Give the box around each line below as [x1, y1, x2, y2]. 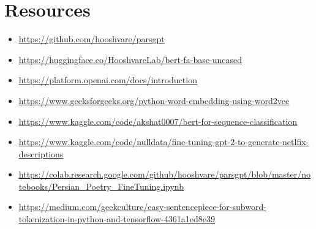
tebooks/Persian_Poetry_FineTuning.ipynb [18, 179, 184, 192]
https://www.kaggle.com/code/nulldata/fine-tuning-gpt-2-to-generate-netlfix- [18, 135, 309, 148]
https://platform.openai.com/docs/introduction [18, 73, 197, 86]
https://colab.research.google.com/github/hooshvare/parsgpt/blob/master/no [18, 168, 311, 181]
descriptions [18, 147, 64, 160]
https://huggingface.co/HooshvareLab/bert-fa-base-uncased [18, 53, 243, 66]
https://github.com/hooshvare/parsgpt [18, 32, 165, 45]
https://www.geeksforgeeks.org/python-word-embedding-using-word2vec [18, 94, 290, 107]
